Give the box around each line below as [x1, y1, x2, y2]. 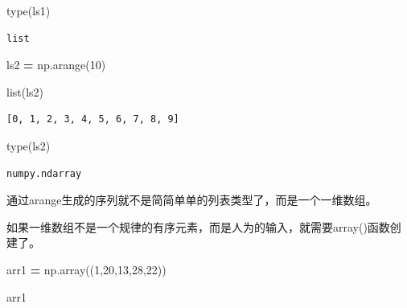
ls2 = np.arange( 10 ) [6, 56, 106, 73]
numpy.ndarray [6, 167, 82, 179]
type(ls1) [6, 2, 51, 18]
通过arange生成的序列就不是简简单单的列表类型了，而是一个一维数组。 [6, 191, 377, 208]
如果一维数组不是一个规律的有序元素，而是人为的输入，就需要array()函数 [6, 218, 390, 235]
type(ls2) [6, 137, 51, 154]
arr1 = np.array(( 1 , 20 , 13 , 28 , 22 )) [6, 261, 166, 277]
